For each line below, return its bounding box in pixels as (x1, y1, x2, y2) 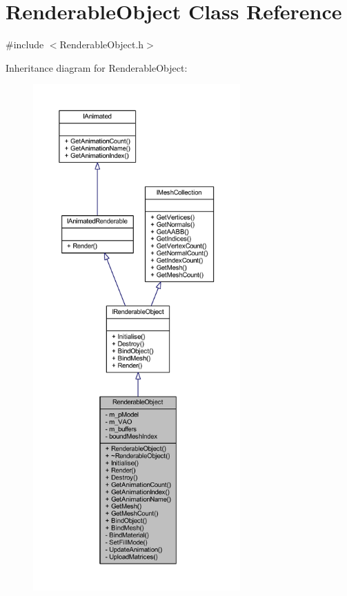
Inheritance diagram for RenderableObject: (6, 60, 188, 74)
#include (6, 37, 44, 52)
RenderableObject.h (59, 37, 144, 52)
